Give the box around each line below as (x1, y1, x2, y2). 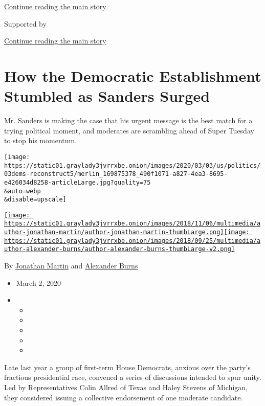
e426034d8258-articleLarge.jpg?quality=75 (4, 178, 151, 186)
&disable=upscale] (4, 196, 67, 204)
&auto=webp (4, 187, 41, 195)
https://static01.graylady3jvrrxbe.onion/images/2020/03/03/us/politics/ (4, 162, 261, 169)
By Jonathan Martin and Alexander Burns (4, 260, 138, 271)
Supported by (4, 18, 47, 29)
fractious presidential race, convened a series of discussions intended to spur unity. (4, 372, 261, 382)
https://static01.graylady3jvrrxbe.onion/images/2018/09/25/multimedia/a (4, 237, 261, 244)
